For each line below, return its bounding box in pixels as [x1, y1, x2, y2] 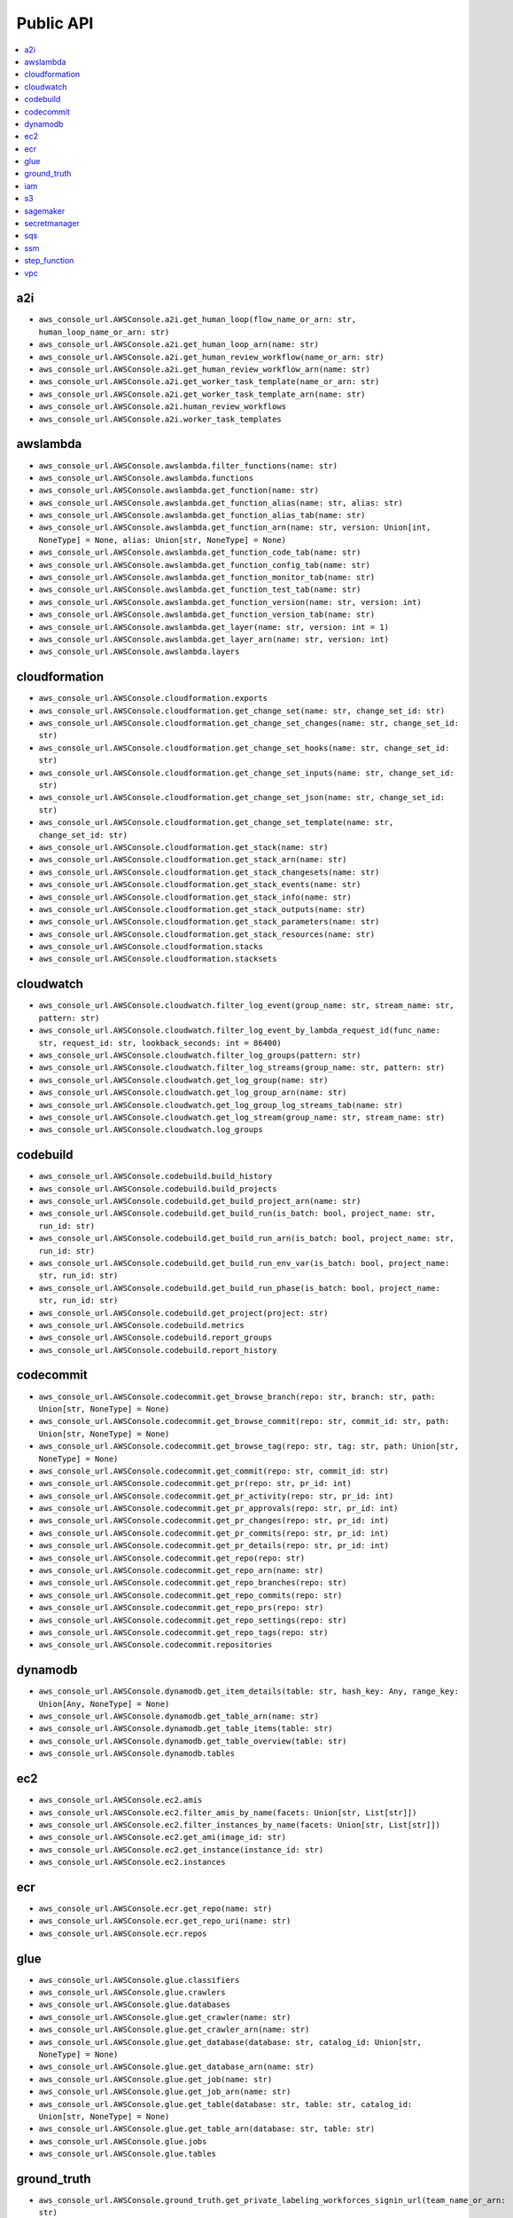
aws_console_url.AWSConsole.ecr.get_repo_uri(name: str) [38, 1916, 291, 1926]
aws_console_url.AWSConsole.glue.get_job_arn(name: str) [38, 2087, 291, 2097]
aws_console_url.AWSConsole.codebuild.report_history [38, 1345, 277, 1355]
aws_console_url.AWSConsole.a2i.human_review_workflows [38, 402, 287, 412]
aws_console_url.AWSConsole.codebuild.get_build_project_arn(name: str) [38, 1196, 361, 1206]
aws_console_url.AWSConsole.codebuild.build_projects [38, 1184, 277, 1193]
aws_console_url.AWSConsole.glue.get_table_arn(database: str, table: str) [38, 2124, 376, 2134]
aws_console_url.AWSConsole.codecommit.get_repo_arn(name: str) [38, 1566, 324, 1576]
